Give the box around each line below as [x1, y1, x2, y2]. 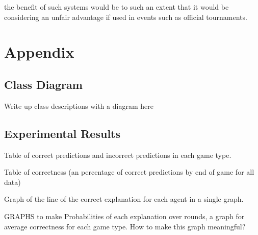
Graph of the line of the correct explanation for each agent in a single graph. [4, 194, 244, 204]
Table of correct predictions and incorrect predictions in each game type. [4, 149, 231, 160]
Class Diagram [4, 76, 83, 92]
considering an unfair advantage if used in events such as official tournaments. [4, 11, 247, 22]
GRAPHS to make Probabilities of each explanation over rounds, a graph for [4, 210, 245, 221]
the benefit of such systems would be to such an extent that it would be [4, 2, 229, 12]
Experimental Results [4, 125, 120, 141]
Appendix [4, 41, 74, 62]
